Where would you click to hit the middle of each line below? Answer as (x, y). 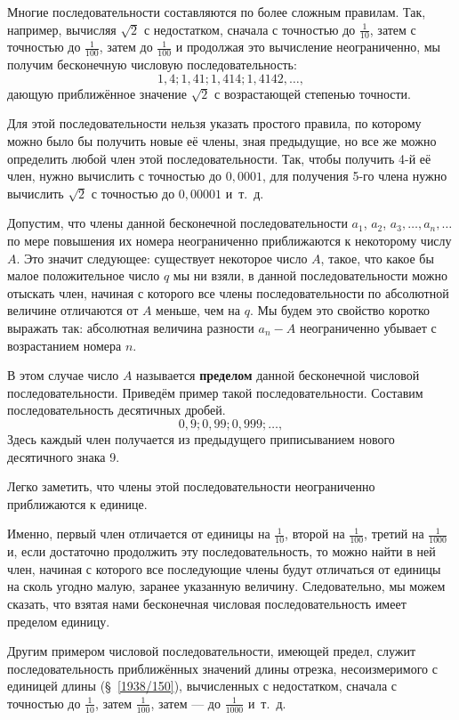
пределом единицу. (59, 621)
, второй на (315, 534)
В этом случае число (63, 375)
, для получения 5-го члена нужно (355, 176)
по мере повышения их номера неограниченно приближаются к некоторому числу (229, 240)
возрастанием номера (64, 345)
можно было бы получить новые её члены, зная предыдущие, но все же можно (222, 141)
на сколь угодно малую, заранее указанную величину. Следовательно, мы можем (226, 586)
